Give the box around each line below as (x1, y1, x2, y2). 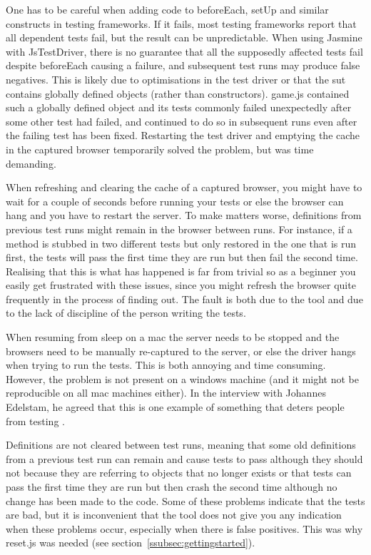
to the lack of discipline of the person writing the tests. (6, 305, 246, 320)
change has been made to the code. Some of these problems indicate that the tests (6, 493, 365, 508)
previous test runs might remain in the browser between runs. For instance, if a (6, 221, 352, 236)
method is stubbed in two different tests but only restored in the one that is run (6, 235, 357, 250)
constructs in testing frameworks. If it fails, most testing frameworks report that (6, 16, 357, 31)
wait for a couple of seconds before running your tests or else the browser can (6, 193, 344, 208)
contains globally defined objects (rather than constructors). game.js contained (6, 86, 350, 101)
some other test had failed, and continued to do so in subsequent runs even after (6, 113, 357, 128)
